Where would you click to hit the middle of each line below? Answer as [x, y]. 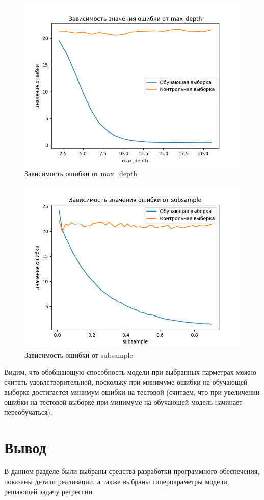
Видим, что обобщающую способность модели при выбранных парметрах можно [130, 372]
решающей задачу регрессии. [49, 491]
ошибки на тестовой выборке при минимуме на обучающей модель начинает [123, 402]
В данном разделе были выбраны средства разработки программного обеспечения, [132, 471]
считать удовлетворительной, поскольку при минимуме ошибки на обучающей [126, 381]
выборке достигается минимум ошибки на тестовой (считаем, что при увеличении [132, 392]
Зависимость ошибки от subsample [79, 354]
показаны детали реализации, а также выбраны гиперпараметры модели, [117, 481]
